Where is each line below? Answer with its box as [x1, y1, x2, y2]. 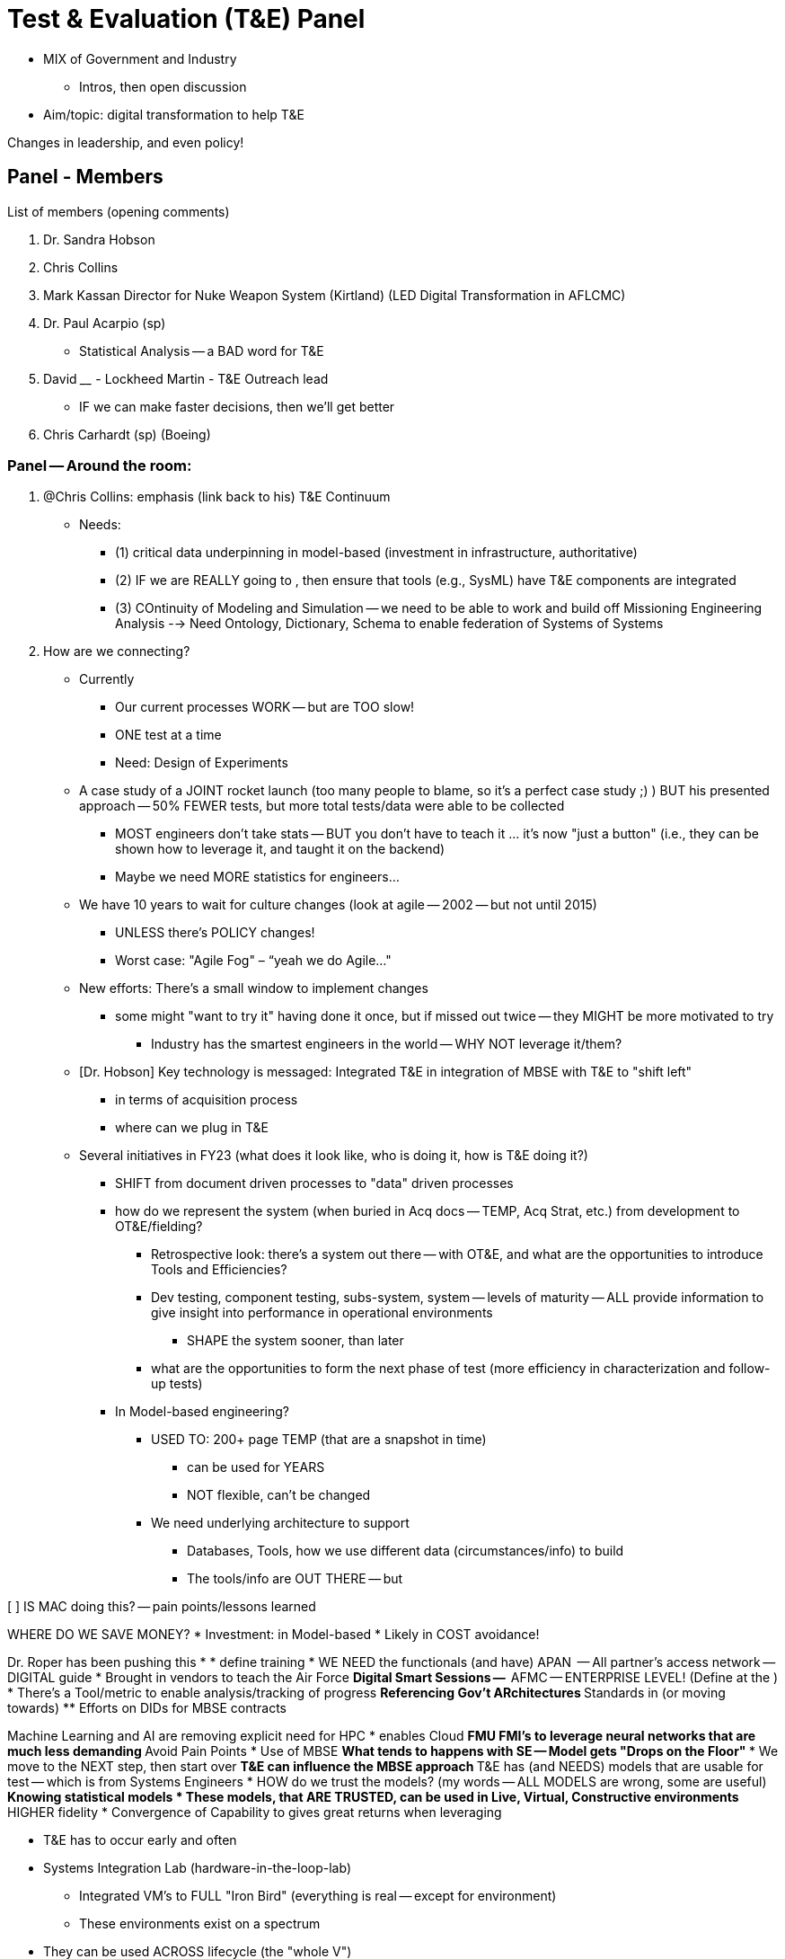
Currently [79, 671, 135, 687]
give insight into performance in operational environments [151, 1305, 493, 1321]
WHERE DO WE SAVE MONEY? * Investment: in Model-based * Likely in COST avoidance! [7, 1627, 540, 1643]
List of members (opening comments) [7, 203, 230, 219]
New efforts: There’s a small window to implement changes [79, 980, 428, 997]
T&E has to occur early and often [43, 1832, 237, 1848]
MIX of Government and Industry [43, 50, 237, 66]
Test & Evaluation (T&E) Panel [7, 4, 366, 34]
